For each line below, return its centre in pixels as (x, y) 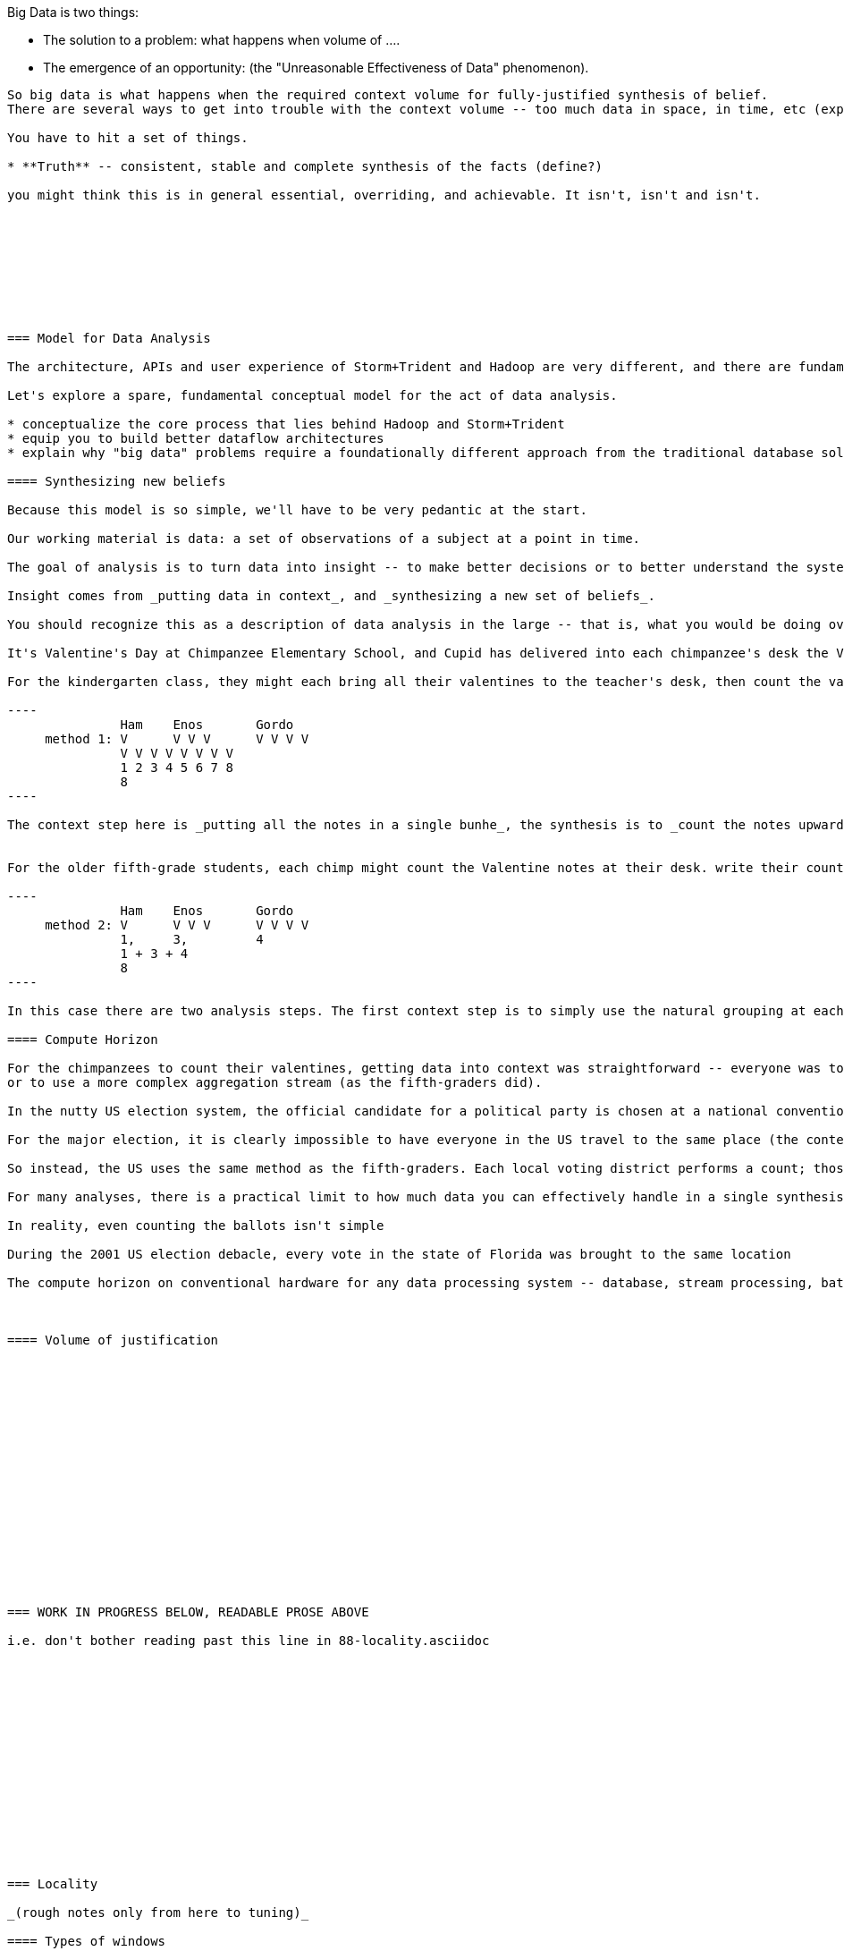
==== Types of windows (87, 1941)
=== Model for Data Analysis (109, 338)
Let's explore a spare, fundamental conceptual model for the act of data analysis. (312, 395)
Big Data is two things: (73, 12)
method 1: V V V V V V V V (177, 739)
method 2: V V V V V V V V (177, 925)
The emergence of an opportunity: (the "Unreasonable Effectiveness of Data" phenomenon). (316, 68)
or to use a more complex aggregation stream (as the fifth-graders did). (275, 1082)
